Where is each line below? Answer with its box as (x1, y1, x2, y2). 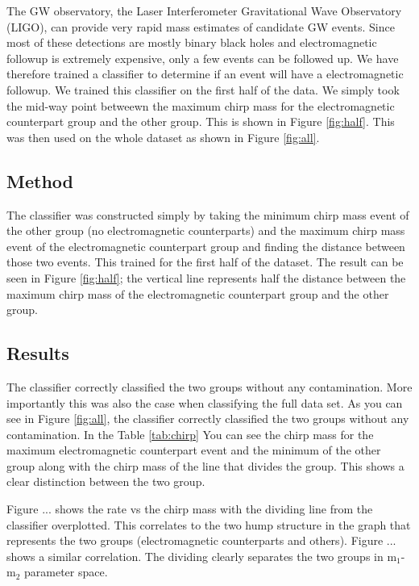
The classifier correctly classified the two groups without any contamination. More (6, 378, 413, 395)
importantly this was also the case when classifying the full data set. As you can (6, 394, 403, 411)
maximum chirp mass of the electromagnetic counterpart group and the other (6, 285, 389, 302)
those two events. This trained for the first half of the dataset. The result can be (6, 253, 404, 270)
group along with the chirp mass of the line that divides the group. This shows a (6, 457, 404, 474)
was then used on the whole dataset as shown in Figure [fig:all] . (6, 128, 320, 145)
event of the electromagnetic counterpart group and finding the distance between (6, 237, 405, 254)
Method (6, 168, 73, 193)
